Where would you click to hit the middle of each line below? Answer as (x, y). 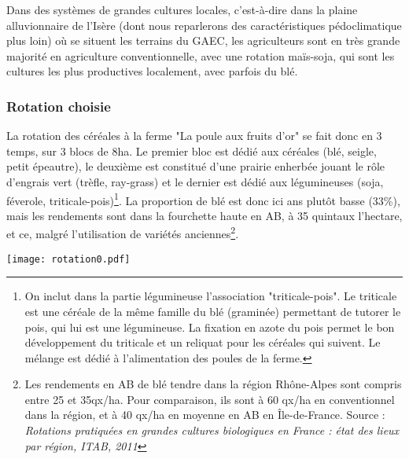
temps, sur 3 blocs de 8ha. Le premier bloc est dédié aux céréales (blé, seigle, (192, 151)
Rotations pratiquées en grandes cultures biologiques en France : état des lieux (212, 430)
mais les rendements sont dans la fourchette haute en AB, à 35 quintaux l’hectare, (204, 215)
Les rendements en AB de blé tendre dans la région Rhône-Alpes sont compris (213, 384)
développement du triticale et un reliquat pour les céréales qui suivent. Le (203, 342)
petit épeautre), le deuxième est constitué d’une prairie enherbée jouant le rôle (196, 166)
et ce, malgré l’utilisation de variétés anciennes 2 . (123, 233)
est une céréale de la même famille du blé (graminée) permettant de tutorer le (213, 311)
